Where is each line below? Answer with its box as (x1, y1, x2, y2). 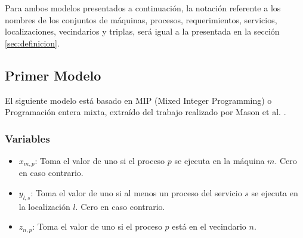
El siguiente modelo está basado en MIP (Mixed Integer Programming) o (5, 94, 272, 106)
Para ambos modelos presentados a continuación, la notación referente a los (5, 2, 281, 14)
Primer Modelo (5, 66, 101, 84)
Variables (5, 131, 50, 146)
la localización (18, 200, 70, 212)
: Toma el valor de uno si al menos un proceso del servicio (30, 187, 242, 199)
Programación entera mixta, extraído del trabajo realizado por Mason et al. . (5, 106, 286, 118)
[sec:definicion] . (5, 36, 60, 49)
